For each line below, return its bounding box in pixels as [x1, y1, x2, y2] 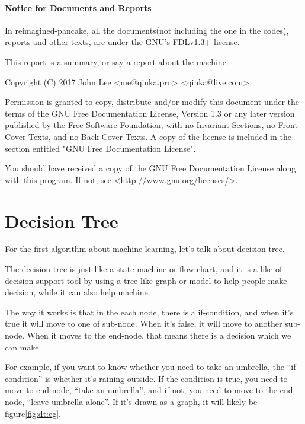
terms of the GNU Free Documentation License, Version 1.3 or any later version [5, 107, 295, 119]
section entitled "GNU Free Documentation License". [5, 142, 196, 154]
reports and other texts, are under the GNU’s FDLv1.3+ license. [5, 36, 240, 48]
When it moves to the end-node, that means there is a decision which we [27, 329, 291, 342]
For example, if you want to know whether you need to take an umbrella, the [5, 361, 285, 373]
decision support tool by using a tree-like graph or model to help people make [5, 274, 287, 286]
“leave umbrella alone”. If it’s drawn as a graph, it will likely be [27, 395, 258, 407]
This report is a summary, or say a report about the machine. [5, 55, 229, 68]
